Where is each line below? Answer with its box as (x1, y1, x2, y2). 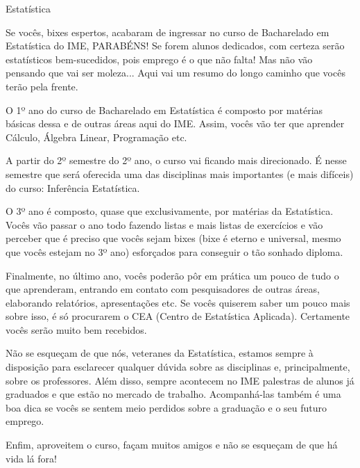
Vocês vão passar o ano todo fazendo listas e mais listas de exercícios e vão (6, 217, 323, 232)
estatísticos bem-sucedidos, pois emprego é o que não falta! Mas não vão (6, 51, 313, 66)
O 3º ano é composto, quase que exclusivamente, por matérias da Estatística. (6, 204, 334, 218)
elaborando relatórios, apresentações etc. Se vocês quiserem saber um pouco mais (6, 295, 350, 309)
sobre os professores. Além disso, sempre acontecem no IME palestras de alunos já (6, 373, 354, 387)
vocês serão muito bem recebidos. (6, 322, 147, 337)
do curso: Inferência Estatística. (6, 180, 140, 195)
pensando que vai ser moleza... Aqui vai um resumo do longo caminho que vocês (6, 65, 345, 80)
